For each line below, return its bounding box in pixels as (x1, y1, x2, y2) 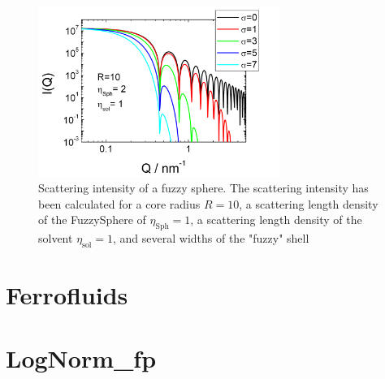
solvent (38, 230, 73, 247)
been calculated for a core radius (38, 195, 201, 212)
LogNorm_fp (6, 342, 157, 375)
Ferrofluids (6, 278, 128, 312)
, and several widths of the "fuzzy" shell (113, 230, 309, 247)
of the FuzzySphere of (38, 211, 146, 228)
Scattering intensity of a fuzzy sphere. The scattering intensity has (38, 179, 369, 196)
